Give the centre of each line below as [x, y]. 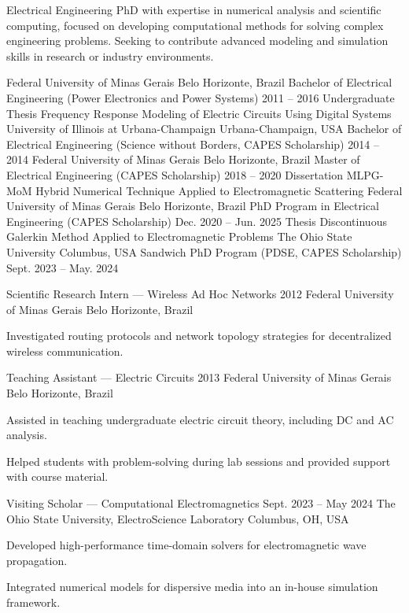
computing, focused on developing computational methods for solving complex [195, 25]
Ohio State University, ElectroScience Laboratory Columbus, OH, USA [178, 518]
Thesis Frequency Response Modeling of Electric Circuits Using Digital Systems [199, 113]
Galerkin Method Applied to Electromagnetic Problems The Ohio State [179, 236]
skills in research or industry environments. [110, 55]
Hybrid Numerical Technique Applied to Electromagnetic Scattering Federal [219, 190]
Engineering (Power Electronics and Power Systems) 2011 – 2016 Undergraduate [201, 97]
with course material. [57, 476]
